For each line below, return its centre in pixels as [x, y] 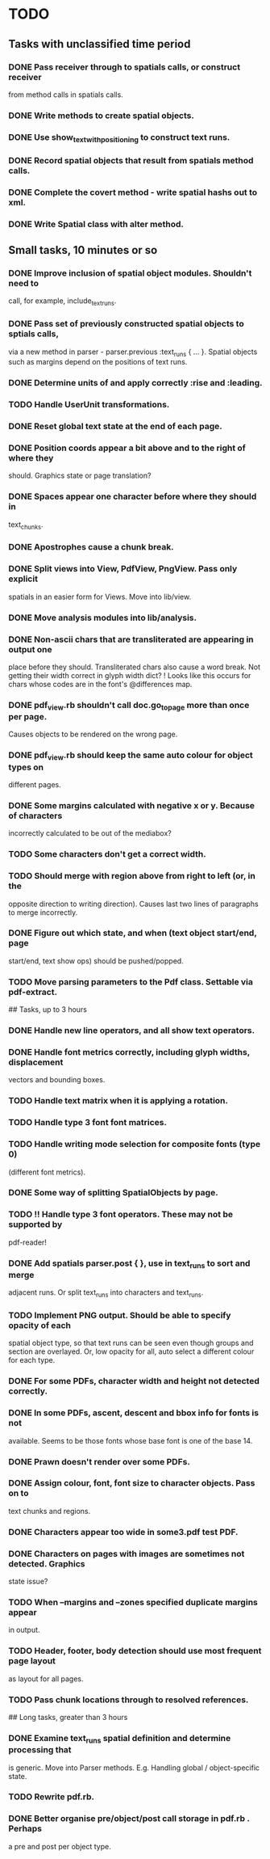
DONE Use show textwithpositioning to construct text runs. [119, 137]
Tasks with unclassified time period [100, 44]
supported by [35, 1225]
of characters [35, 816]
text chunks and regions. [50, 1511]
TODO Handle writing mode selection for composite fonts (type [135, 1144]
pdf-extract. [33, 992]
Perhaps [25, 1829]
